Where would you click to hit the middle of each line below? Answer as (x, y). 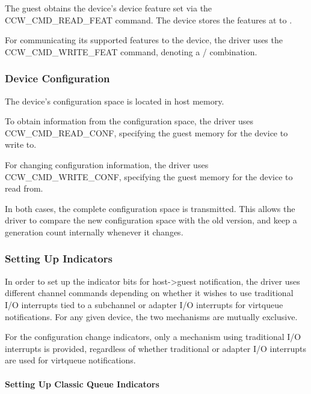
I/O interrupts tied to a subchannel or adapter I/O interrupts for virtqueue (144, 304)
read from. (24, 188)
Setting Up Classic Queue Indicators (82, 383)
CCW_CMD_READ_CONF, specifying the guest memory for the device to (146, 132)
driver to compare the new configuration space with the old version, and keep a (151, 220)
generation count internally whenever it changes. (94, 232)
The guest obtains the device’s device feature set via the (109, 8)
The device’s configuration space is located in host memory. (115, 101)
